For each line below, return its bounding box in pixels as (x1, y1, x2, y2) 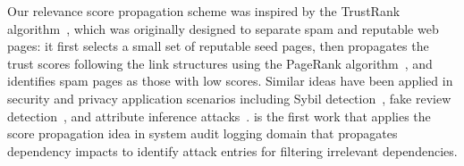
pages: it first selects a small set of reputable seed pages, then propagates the (7, 37, 429, 55)
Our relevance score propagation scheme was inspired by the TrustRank (7, 2, 401, 20)
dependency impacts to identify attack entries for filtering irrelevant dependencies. (7, 141, 458, 160)
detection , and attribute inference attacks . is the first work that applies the (7, 106, 431, 125)
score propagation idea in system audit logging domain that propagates (7, 124, 398, 143)
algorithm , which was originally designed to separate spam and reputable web (7, 19, 439, 37)
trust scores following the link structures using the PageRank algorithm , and (7, 54, 433, 72)
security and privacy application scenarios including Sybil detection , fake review (7, 88, 451, 107)
